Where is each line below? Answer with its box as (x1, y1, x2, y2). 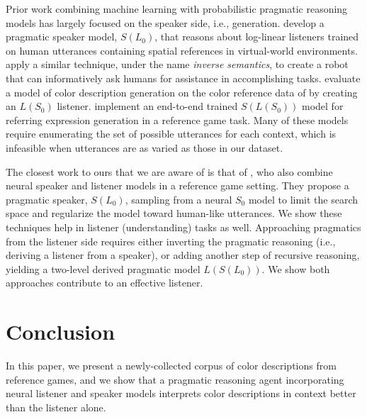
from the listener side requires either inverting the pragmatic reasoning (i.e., (6, 233, 336, 248)
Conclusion (6, 317, 115, 346)
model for (301, 99, 344, 113)
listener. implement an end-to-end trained (57, 99, 238, 113)
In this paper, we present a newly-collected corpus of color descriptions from (6, 358, 337, 372)
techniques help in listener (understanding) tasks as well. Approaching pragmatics (6, 219, 361, 234)
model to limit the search (248, 191, 358, 206)
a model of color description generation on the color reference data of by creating (6, 84, 358, 99)
